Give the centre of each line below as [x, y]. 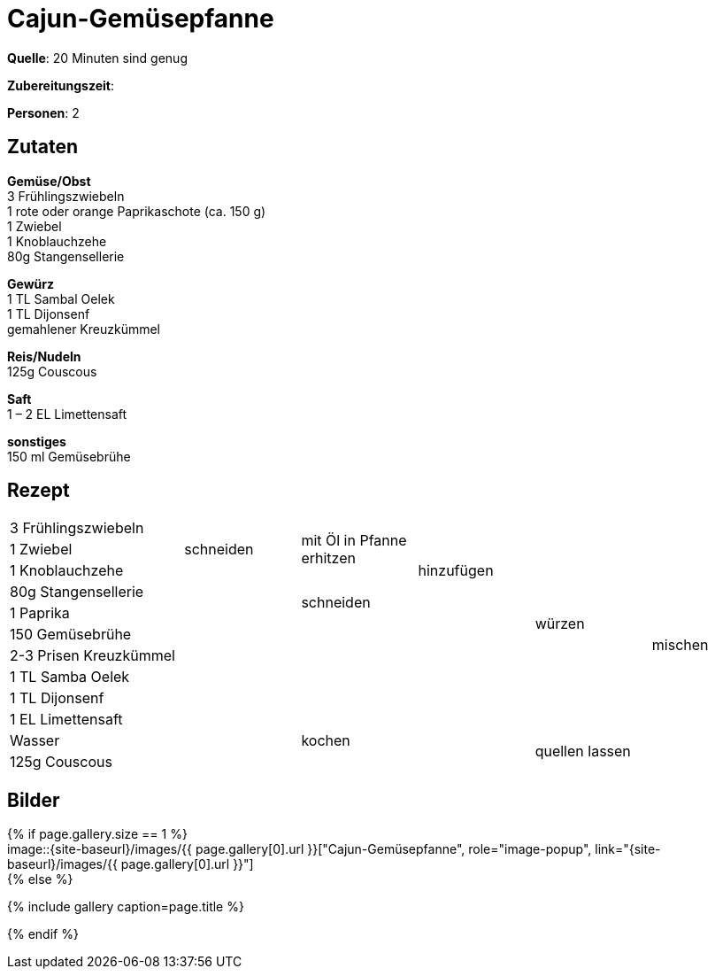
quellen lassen [583, 751]
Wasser [35, 741]
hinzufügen [456, 571]
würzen [560, 624]
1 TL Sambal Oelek [61, 298]
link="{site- [628, 849]
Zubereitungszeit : [61, 85]
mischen [680, 645]
